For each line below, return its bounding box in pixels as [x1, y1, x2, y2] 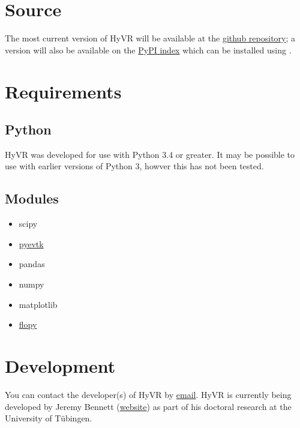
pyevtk [19, 237, 44, 250]
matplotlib [19, 298, 58, 310]
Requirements [5, 79, 122, 103]
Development [5, 354, 116, 378]
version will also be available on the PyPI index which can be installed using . [5, 43, 292, 56]
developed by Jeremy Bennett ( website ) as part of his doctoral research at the [5, 400, 292, 412]
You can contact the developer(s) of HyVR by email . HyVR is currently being [5, 388, 292, 400]
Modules [5, 189, 59, 208]
